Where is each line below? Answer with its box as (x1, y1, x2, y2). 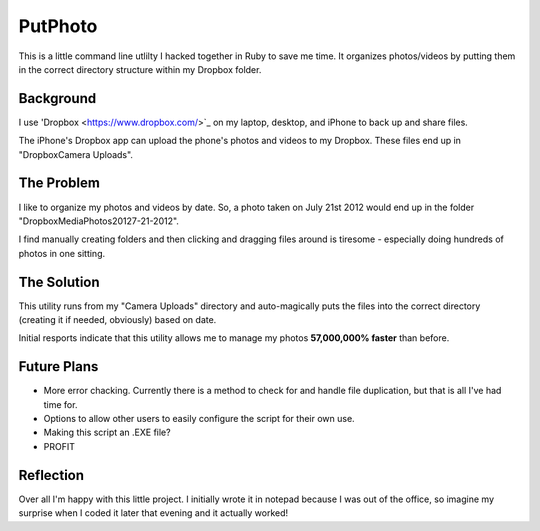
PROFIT (43, 440, 75, 452)
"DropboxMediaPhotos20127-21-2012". (18, 215, 180, 227)
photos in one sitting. (18, 247, 105, 259)
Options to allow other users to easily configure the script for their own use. (43, 413, 355, 425)
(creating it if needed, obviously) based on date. (18, 314, 217, 325)
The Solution (18, 273, 100, 290)
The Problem (18, 175, 100, 192)
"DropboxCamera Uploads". (18, 148, 134, 160)
